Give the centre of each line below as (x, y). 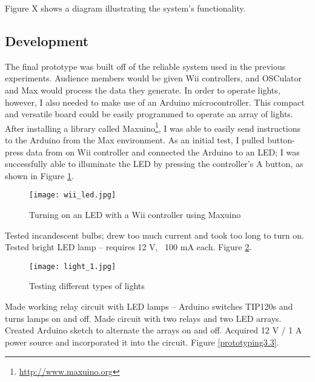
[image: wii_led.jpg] (73, 195)
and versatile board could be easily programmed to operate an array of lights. (149, 114)
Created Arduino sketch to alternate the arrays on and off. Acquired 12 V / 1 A (154, 330)
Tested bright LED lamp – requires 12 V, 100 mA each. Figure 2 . (128, 247)
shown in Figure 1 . (39, 175)
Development (47, 40)
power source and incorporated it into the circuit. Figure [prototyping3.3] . (142, 342)
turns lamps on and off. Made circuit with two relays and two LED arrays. (143, 318)
